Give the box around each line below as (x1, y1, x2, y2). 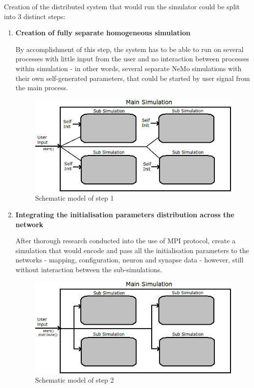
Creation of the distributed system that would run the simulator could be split (4, 1, 240, 11)
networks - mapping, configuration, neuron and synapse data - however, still (15, 255, 244, 265)
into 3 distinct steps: (4, 11, 66, 21)
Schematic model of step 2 (35, 375, 114, 385)
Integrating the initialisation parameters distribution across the (15, 209, 234, 220)
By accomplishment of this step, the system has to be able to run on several (15, 44, 244, 54)
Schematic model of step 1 (35, 193, 114, 203)
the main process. (15, 82, 68, 93)
